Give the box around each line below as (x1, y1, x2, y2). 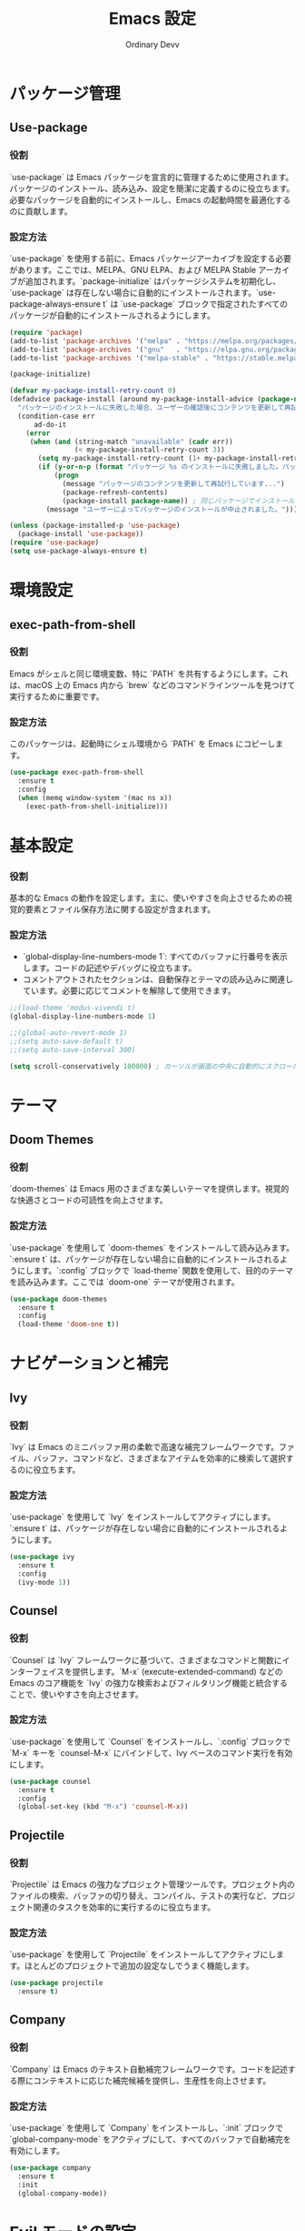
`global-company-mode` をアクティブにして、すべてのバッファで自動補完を (9, 2134, 291, 2145)
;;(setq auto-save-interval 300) (9, 1045, 136, 1054)
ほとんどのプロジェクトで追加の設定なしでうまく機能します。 (24, 1961, 254, 1972)
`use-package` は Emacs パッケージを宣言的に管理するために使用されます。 (9, 171, 294, 182)
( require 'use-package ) (9, 538, 100, 547)
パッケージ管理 (9, 83, 121, 104)
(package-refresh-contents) (62, 488, 169, 497)
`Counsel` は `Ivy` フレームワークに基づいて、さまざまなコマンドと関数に (9, 1654, 283, 1666)
